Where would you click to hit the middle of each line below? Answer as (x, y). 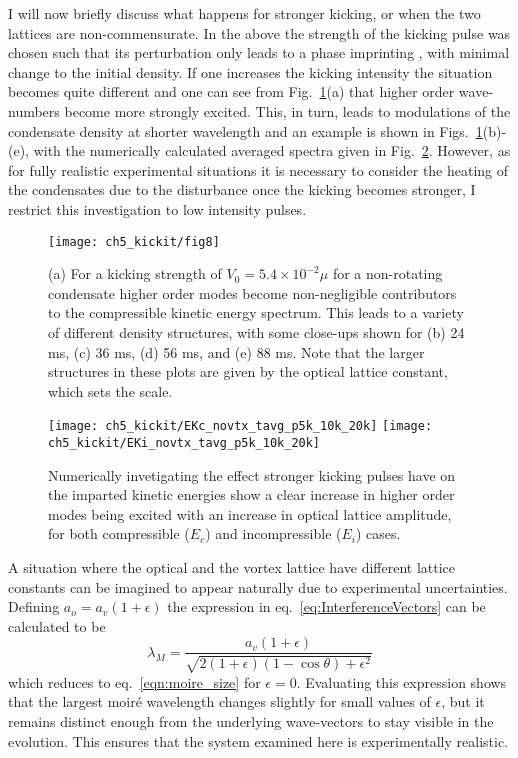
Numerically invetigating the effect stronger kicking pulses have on (252, 474)
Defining (34, 606)
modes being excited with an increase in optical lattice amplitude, (250, 513)
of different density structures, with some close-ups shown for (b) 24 (256, 331)
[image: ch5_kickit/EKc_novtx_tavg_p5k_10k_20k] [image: (240, 426)
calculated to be (57, 625)
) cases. (378, 533)
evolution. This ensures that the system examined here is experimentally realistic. (258, 740)
